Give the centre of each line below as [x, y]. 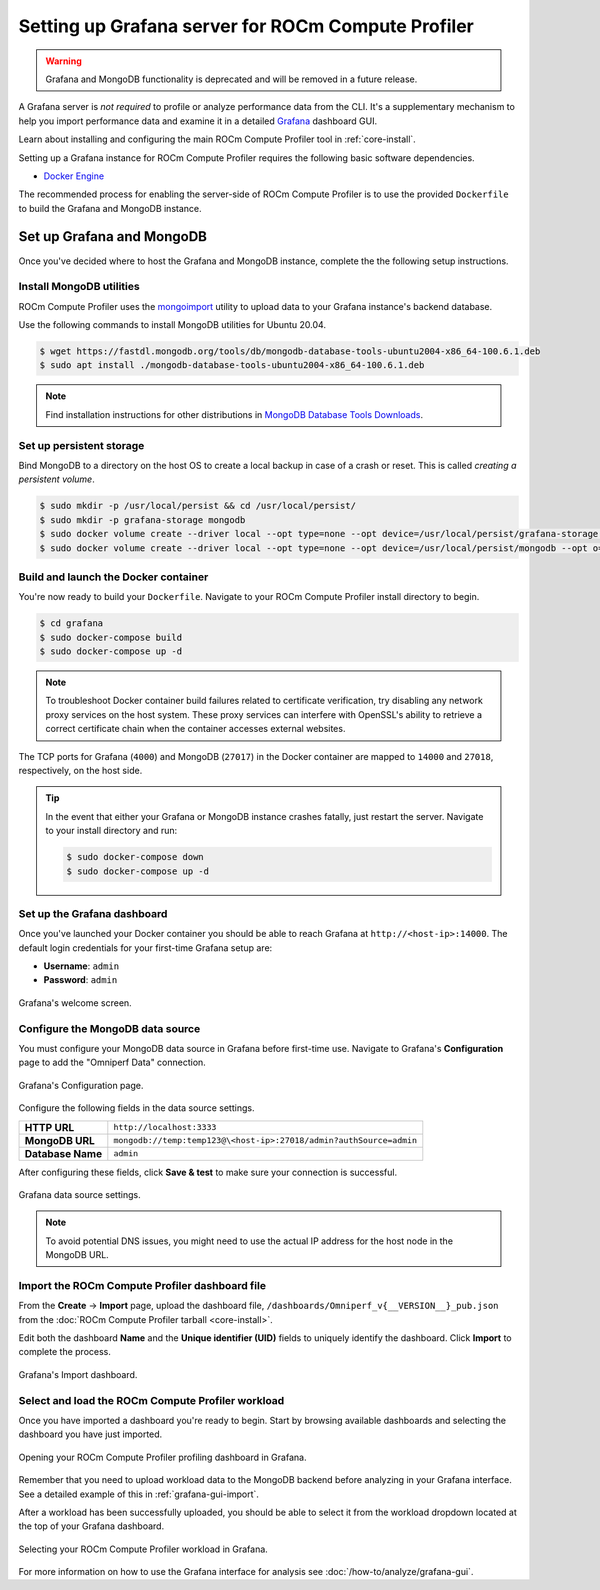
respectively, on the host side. [80, 770]
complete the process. [65, 1352]
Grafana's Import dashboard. [78, 1374]
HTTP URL [49, 1127]
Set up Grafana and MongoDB [113, 236]
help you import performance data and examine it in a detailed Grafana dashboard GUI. [198, 121]
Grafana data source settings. [79, 1194]
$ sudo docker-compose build [111, 637]
